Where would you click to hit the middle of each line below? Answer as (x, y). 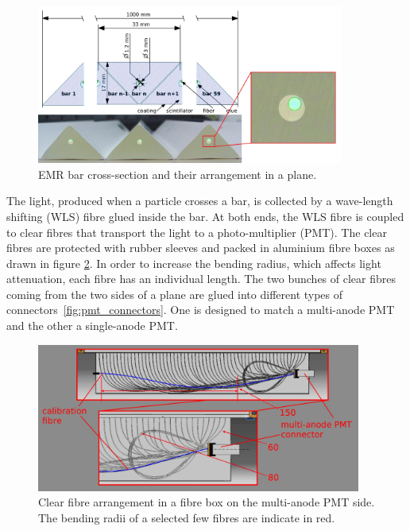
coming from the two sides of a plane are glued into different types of (175, 294)
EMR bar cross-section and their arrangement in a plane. (178, 174)
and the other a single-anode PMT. (92, 326)
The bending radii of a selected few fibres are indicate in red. (187, 517)
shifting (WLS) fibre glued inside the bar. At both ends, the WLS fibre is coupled (205, 216)
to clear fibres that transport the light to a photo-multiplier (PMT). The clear (197, 232)
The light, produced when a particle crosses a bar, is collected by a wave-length (200, 201)
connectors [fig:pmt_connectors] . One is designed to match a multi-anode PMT (201, 310)
